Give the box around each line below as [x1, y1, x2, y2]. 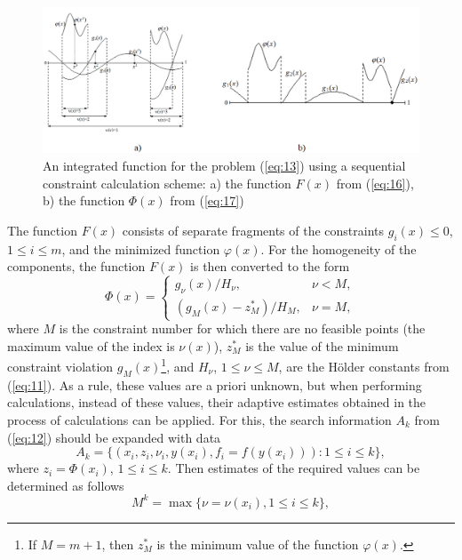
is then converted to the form [190, 257, 350, 276]
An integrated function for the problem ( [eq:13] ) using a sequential [43, 156, 406, 174]
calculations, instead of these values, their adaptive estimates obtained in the [7, 393, 426, 412]
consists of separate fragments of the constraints [122, 220, 385, 239]
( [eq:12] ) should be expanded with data [7, 428, 221, 446]
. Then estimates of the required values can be [167, 459, 420, 477]
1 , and [161, 355, 195, 375]
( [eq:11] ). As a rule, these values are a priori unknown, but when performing [7, 375, 422, 394]
